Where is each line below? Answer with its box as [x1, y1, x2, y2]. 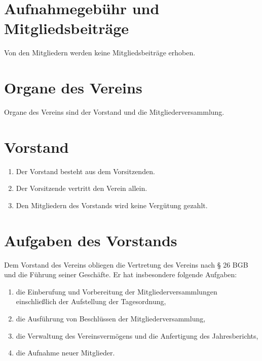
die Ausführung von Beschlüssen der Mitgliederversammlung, [16, 313, 206, 324]
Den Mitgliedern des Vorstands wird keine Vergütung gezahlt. [16, 200, 208, 210]
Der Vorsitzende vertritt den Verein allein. [16, 183, 147, 193]
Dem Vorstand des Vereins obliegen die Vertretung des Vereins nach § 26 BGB [4, 259, 248, 270]
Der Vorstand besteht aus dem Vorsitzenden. [16, 166, 155, 176]
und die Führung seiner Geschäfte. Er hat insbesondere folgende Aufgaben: [4, 269, 237, 280]
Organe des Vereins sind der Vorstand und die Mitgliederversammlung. [4, 107, 224, 117]
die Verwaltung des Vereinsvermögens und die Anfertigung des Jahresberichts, [16, 330, 258, 341]
